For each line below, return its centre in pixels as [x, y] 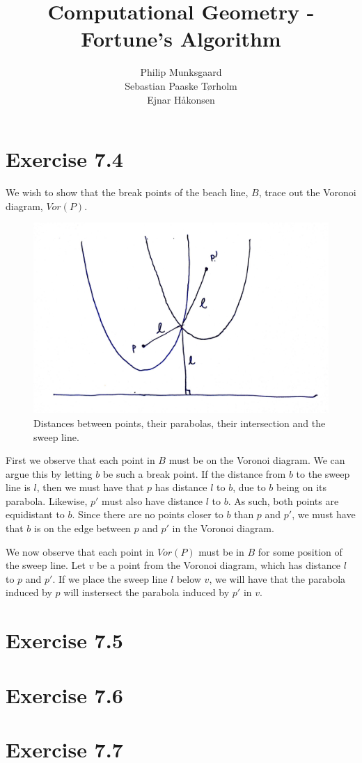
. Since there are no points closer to [148, 514]
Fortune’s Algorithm [181, 39]
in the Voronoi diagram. [223, 528]
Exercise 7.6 [64, 694]
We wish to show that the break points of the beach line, [127, 192]
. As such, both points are [283, 500]
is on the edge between [82, 528]
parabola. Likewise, [47, 500]
